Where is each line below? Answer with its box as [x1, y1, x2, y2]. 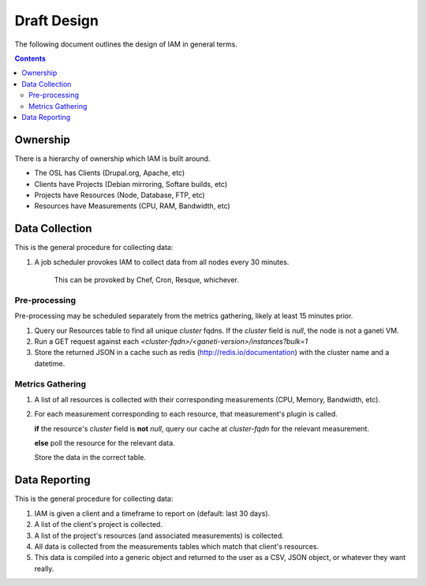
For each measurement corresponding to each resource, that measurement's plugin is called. [34, 409, 338, 419]
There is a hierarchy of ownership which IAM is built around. [14, 154, 211, 163]
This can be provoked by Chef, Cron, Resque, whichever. [54, 275, 240, 285]
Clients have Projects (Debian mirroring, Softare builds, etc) [34, 179, 228, 188]
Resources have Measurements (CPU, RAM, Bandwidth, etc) [34, 201, 230, 211]
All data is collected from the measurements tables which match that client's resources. [34, 541, 319, 551]
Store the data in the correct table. [34, 453, 146, 462]
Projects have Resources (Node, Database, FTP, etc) [34, 190, 205, 200]
